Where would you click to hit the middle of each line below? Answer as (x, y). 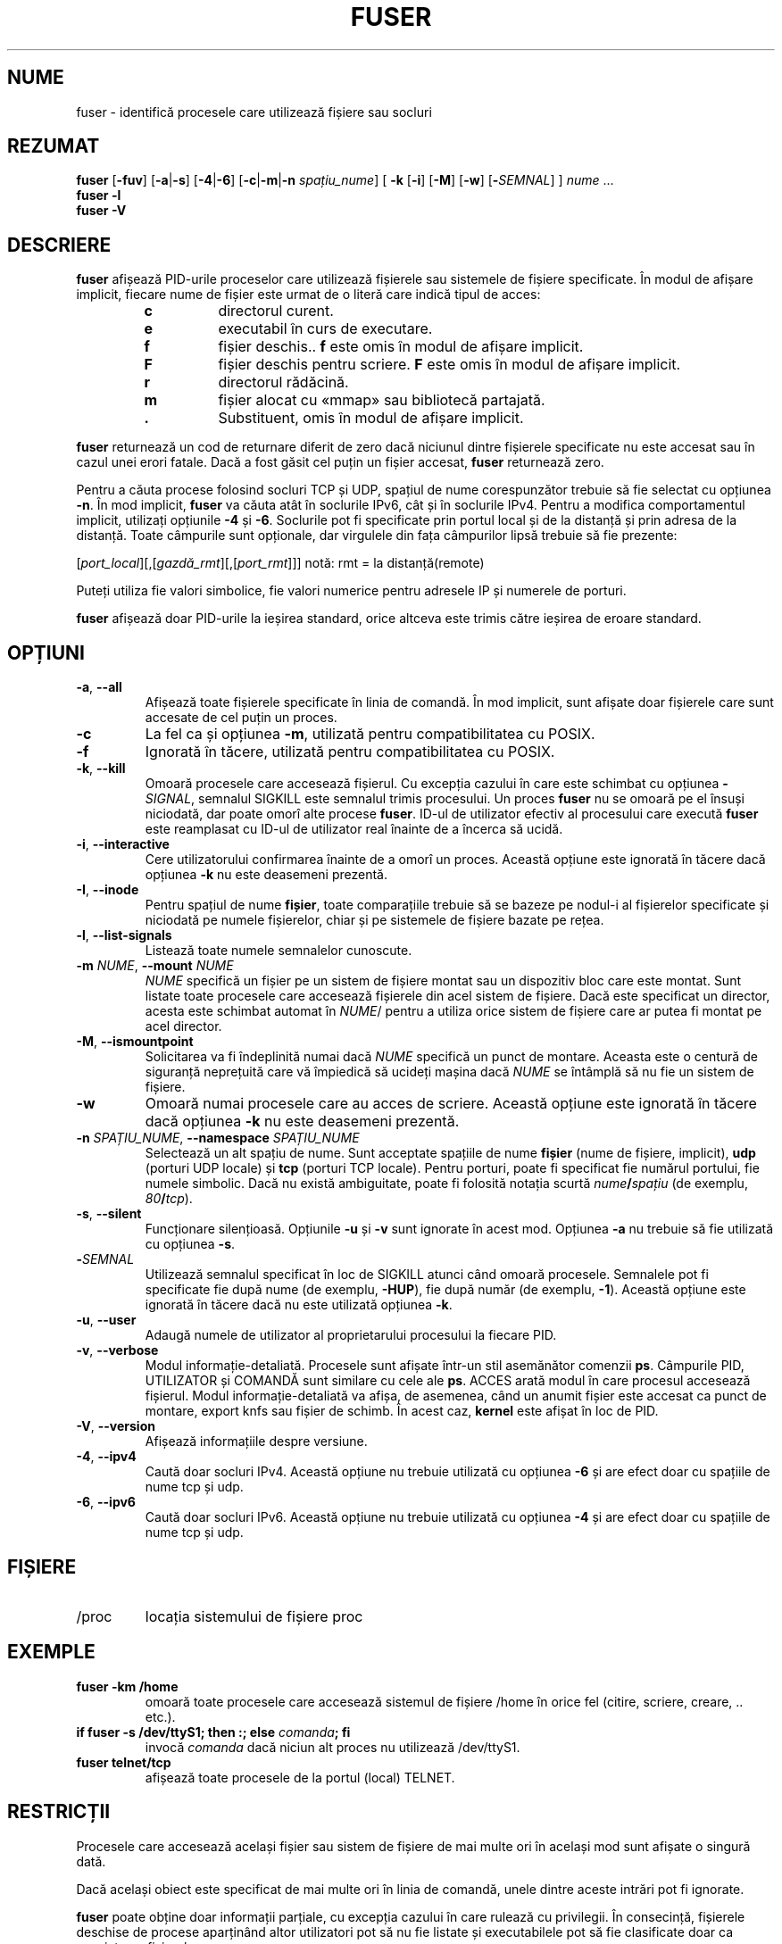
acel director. (183, 1026)
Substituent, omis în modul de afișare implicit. (371, 418)
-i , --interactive (123, 844)
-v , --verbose (117, 1350)
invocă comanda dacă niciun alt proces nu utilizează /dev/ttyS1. (333, 1747)
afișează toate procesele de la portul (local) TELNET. (300, 1777)
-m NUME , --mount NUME (155, 966)
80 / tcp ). (169, 1199)
